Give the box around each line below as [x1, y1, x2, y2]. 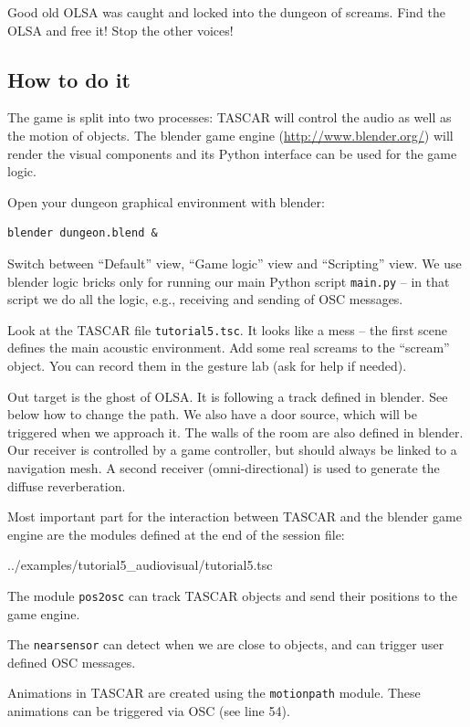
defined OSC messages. [7, 652, 136, 671]
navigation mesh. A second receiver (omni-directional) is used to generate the [7, 458, 440, 478]
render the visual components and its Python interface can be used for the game [7, 143, 457, 163]
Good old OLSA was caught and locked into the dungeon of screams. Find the [7, 3, 445, 21]
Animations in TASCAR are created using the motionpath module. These [7, 683, 421, 702]
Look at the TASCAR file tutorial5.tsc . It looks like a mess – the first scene [7, 320, 447, 339]
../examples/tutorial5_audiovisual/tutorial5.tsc [7, 555, 273, 574]
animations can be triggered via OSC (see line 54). [7, 701, 290, 721]
